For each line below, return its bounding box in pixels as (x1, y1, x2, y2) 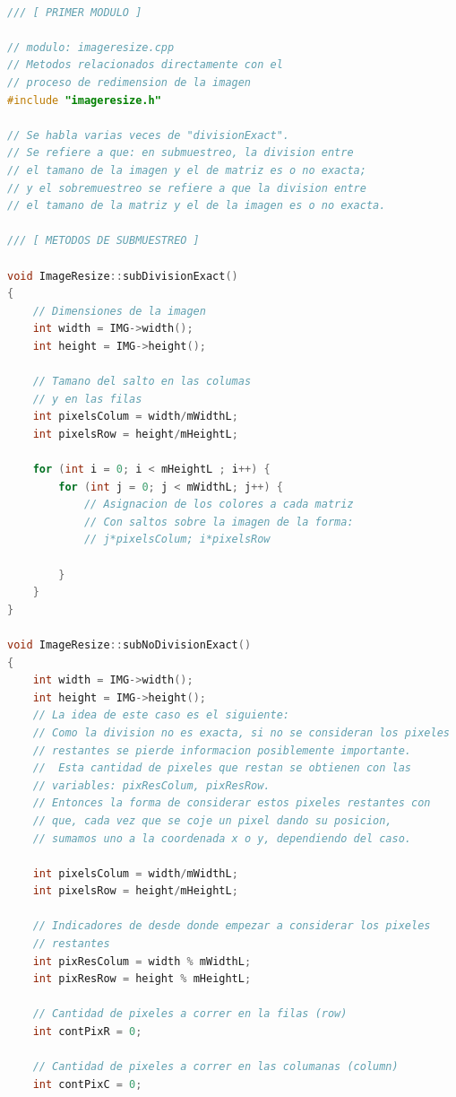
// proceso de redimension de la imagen (7, 75, 252, 89)
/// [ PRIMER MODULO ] (7, 5, 142, 19)
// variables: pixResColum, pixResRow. (32, 779, 271, 792)
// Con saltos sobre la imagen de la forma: (83, 515, 354, 528)
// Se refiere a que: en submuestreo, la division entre (7, 146, 354, 160)
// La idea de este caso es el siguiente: (32, 709, 289, 722)
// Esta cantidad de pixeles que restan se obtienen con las (32, 762, 412, 775)
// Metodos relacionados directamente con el (7, 58, 283, 72)
